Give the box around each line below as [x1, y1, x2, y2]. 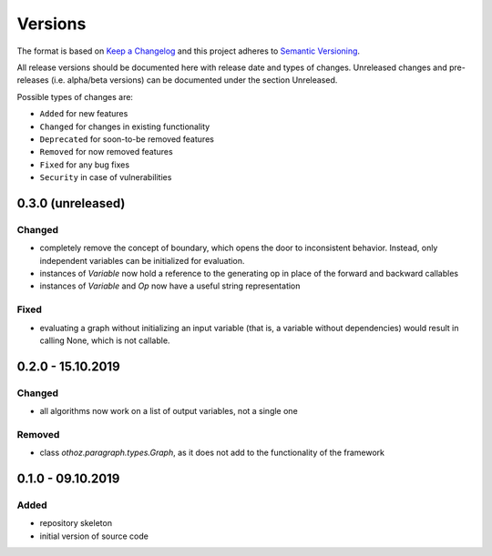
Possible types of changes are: [16, 91, 134, 102]
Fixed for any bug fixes [39, 159, 130, 170]
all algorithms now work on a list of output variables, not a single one [39, 406, 298, 417]
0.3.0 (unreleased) [16, 196, 126, 211]
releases [16, 75, 49, 86]
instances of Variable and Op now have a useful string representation [39, 280, 301, 291]
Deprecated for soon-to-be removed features [39, 133, 214, 145]
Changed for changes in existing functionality [39, 121, 210, 132]
